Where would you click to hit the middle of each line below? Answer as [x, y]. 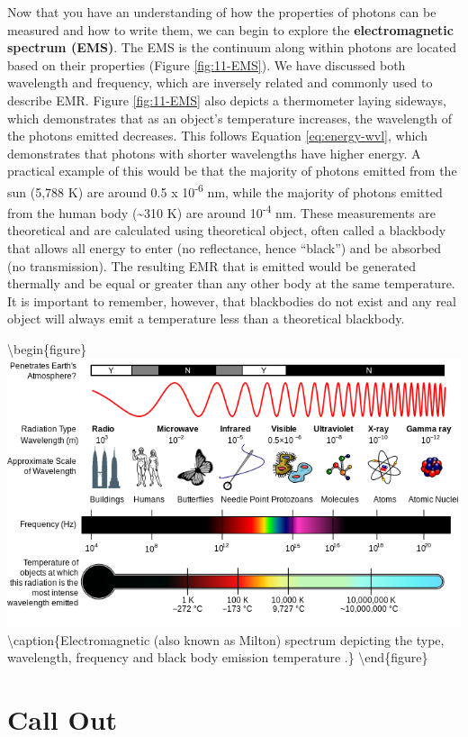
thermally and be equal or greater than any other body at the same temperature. [231, 283]
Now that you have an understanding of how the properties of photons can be [222, 12]
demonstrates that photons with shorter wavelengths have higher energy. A [214, 153]
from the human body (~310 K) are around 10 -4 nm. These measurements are [222, 211]
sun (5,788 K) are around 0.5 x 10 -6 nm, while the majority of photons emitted [225, 190]
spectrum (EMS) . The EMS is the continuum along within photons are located [232, 47]
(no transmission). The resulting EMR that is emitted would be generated [211, 265]
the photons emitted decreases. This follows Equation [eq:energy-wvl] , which [217, 136]
